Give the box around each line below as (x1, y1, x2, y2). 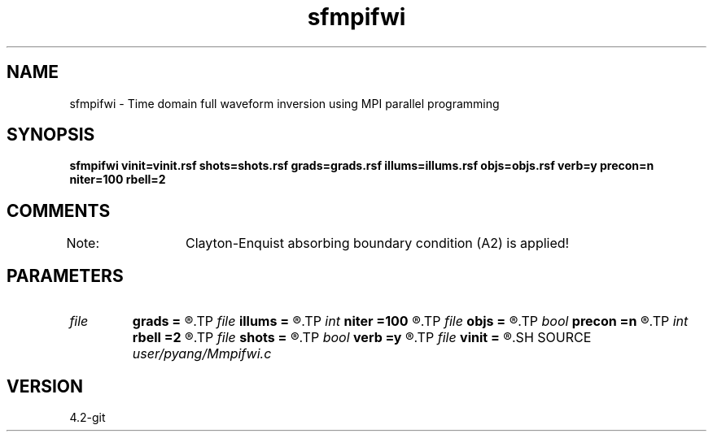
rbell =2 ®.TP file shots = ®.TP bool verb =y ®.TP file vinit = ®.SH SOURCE (132, 329, 592, 346)
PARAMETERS (7, 265, 124, 286)
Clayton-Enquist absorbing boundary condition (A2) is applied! (186, 235, 570, 252)
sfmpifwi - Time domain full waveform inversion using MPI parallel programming (69, 96, 500, 111)
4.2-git (69, 410, 106, 424)
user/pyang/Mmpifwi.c (132, 345, 272, 362)
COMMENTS (7, 200, 111, 221)
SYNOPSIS (7, 124, 95, 145)
